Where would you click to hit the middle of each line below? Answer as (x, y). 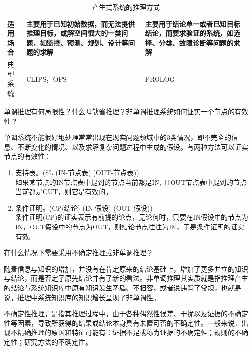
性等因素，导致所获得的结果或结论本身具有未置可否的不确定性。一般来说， (123, 323)
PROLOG (160, 79)
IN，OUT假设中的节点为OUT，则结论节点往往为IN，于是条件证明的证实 (130, 227)
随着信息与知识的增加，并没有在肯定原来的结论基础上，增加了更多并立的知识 (126, 268)
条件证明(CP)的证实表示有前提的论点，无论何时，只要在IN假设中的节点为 (132, 217)
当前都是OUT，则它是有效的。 (64, 191)
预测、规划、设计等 (98, 42)
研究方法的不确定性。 (58, 342)
